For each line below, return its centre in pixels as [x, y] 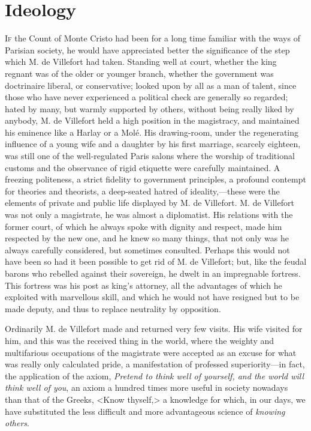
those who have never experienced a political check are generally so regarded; [147, 97]
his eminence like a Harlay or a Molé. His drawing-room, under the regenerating [152, 132]
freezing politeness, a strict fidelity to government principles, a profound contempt [155, 179]
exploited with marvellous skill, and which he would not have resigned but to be [152, 297]
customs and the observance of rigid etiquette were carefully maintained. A [143, 167]
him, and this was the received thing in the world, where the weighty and [140, 340]
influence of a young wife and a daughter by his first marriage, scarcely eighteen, [153, 144]
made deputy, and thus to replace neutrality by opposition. [113, 308]
